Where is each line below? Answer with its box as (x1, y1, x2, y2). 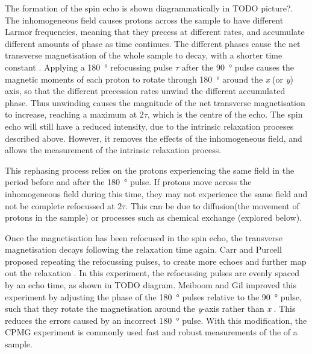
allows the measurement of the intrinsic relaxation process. (5, 144, 222, 156)
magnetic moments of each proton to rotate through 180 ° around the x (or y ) (5, 72, 293, 85)
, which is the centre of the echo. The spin (147, 108, 303, 121)
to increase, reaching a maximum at (5, 108, 137, 121)
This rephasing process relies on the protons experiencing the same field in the (5, 163, 295, 176)
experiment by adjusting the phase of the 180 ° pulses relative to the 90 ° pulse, (5, 290, 302, 303)
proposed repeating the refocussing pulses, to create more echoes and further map (5, 254, 307, 267)
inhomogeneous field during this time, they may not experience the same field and (5, 187, 308, 200)
